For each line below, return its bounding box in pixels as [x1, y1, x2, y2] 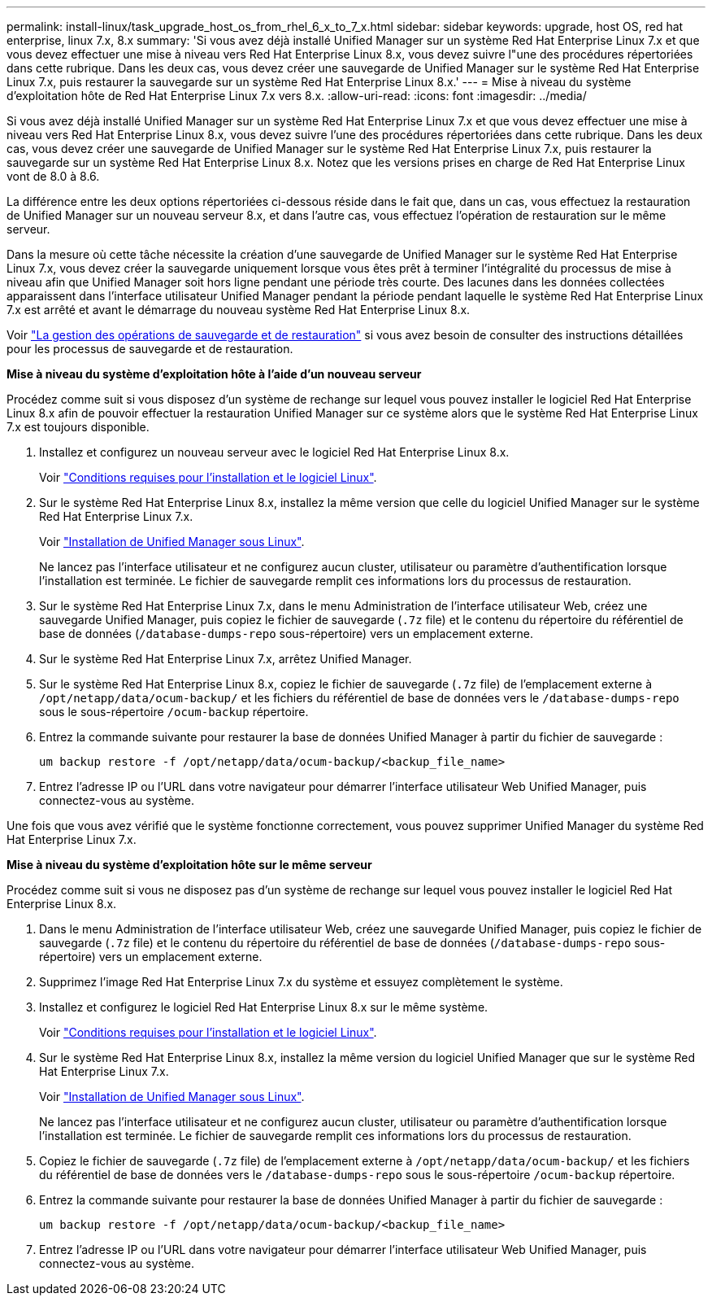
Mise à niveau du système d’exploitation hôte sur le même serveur [7, 858, 372, 872]
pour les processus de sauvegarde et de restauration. [7, 342, 293, 356]
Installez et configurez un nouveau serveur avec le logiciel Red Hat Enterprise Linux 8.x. [39, 445, 510, 459]
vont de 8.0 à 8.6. [7, 169, 100, 183]
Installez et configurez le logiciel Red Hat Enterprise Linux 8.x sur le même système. [39, 1000, 488, 1014]
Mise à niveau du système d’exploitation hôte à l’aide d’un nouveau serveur [7, 367, 422, 381]
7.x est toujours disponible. [7, 420, 150, 434]
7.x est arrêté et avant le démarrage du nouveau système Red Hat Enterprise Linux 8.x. [7, 303, 471, 317]
